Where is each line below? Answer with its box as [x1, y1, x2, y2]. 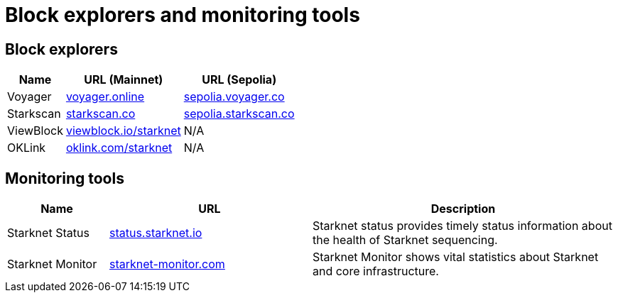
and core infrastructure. [312, 264, 439, 279]
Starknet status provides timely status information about [312, 219, 612, 233]
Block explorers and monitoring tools [5, 3, 360, 27]
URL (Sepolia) [202, 72, 277, 87]
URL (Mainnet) [84, 72, 163, 87]
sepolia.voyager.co [183, 89, 285, 104]
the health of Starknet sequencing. [312, 233, 498, 248]
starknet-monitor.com [109, 257, 225, 272]
